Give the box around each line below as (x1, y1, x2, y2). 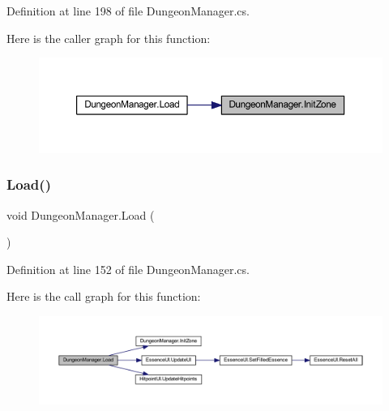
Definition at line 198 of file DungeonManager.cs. (6, 2, 250, 19)
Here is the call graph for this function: (6, 288, 201, 305)
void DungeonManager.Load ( (6, 206, 155, 223)
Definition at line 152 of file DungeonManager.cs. (6, 260, 250, 277)
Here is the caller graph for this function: (6, 29, 211, 46)
